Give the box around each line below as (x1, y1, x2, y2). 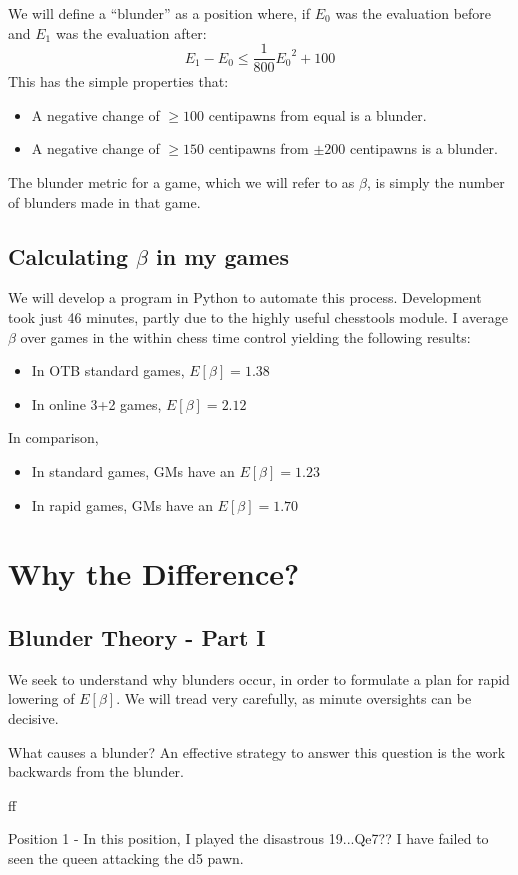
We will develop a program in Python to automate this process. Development (8, 287, 482, 308)
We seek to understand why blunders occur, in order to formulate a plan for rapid (8, 668, 510, 689)
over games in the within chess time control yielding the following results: (20, 326, 471, 347)
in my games (156, 240, 289, 271)
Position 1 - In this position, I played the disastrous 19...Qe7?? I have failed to (8, 828, 489, 849)
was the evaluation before (335, 3, 492, 23)
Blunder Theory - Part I (8, 621, 266, 652)
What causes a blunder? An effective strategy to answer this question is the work (8, 741, 506, 762)
